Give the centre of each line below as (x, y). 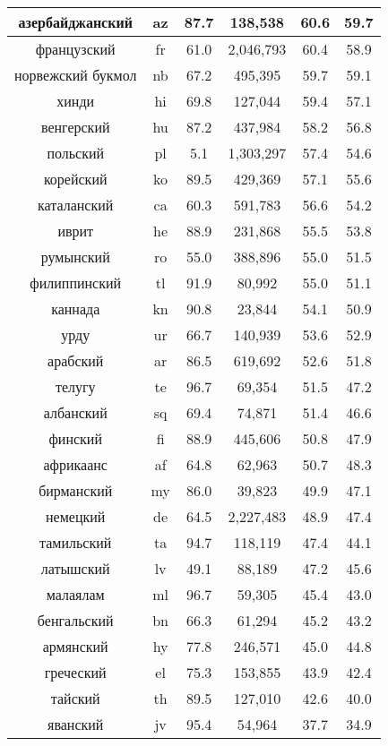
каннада (76, 309)
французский (75, 49)
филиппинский (76, 283)
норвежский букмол (76, 75)
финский (75, 438)
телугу (75, 386)
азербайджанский (75, 22)
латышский (75, 568)
